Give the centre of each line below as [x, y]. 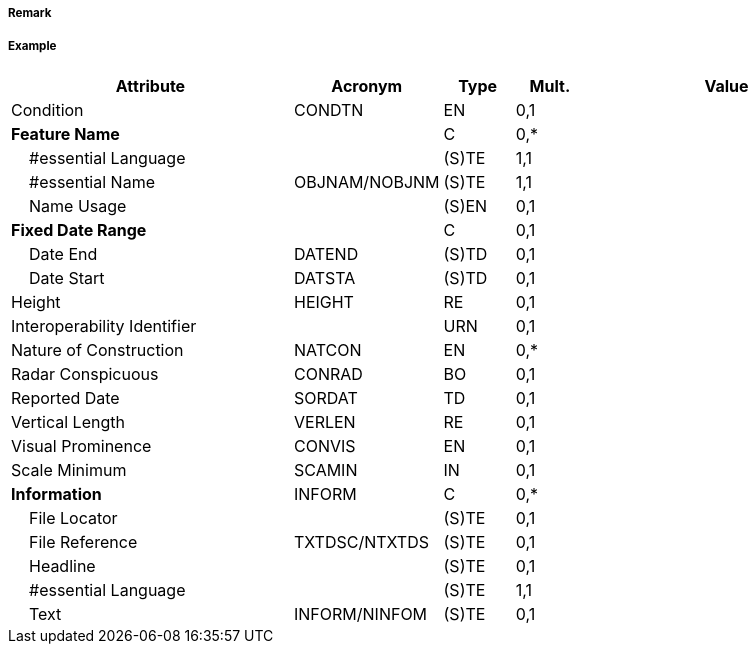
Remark [30, 13]
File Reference [83, 541]
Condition [47, 109]
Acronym [367, 85]
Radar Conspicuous [85, 373]
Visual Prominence [81, 445]
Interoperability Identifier [104, 325]
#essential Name [92, 181]
